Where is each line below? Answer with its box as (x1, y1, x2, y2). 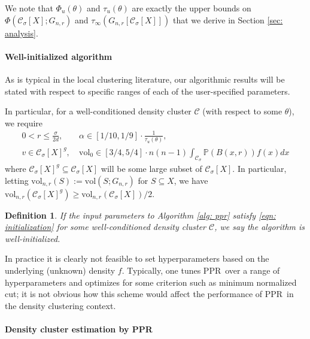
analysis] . (5, 26, 38, 39)
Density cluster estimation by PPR (5, 322, 153, 335)
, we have (174, 174, 208, 186)
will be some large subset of (101, 162, 202, 174)
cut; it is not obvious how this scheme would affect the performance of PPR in (5, 287, 294, 300)
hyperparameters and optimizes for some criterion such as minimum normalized (5, 276, 297, 288)
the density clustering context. (5, 299, 116, 311)
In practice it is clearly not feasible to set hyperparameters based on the (5, 252, 269, 265)
